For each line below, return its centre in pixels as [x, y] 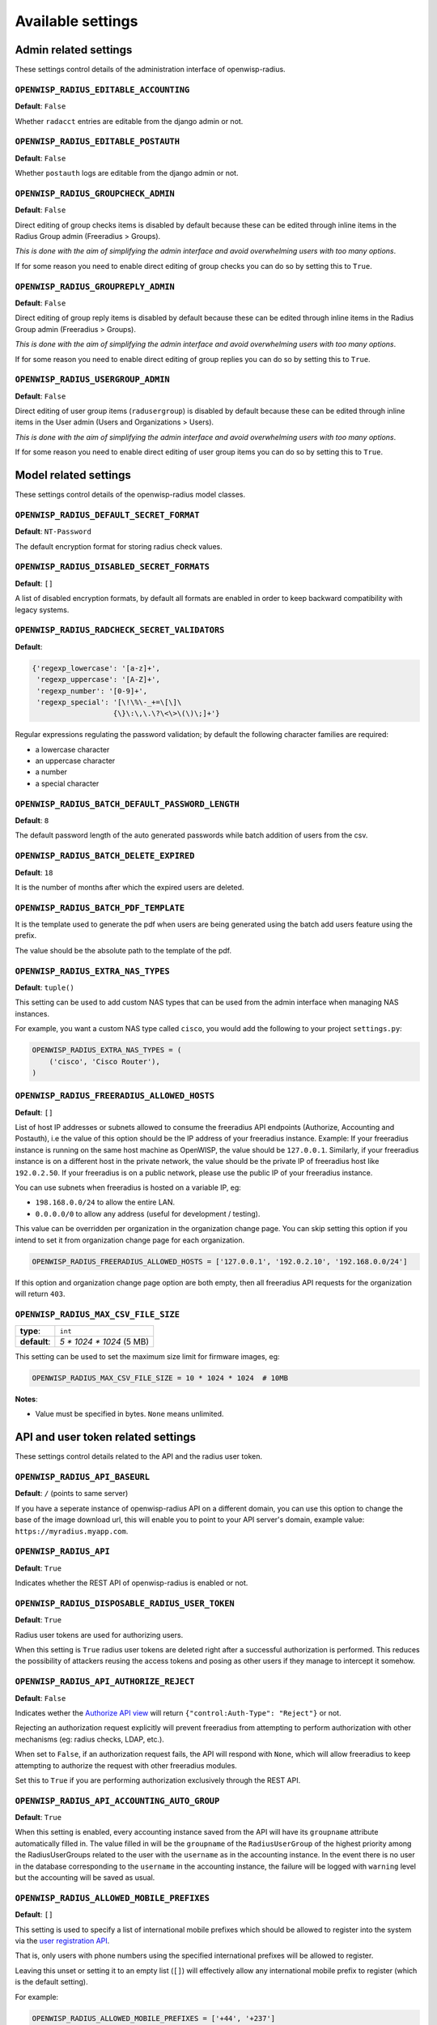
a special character [67, 783]
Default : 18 [34, 872]
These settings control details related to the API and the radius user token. [139, 1456]
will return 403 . [40, 1294]
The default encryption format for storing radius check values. [119, 546]
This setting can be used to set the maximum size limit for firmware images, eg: [147, 1357]
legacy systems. [42, 610]
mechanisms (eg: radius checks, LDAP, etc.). [90, 1739]
